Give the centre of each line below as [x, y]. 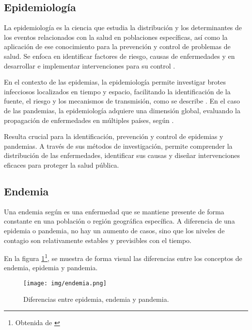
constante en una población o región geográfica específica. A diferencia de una [119, 221]
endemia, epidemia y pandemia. [51, 268]
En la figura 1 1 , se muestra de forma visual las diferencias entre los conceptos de [123, 257]
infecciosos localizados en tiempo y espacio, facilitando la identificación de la [117, 91]
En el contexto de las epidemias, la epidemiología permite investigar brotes [115, 82]
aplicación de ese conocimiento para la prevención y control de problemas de [117, 46]
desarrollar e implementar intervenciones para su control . [90, 65]
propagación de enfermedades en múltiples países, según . [89, 120]
